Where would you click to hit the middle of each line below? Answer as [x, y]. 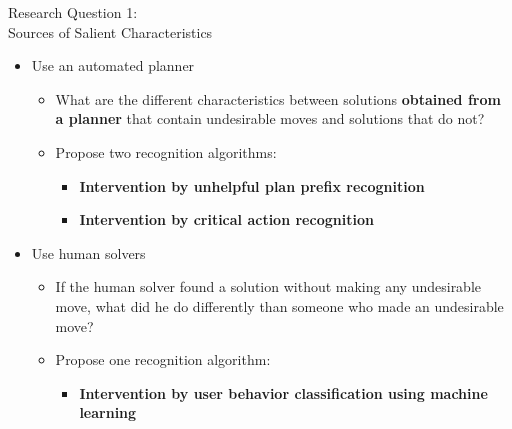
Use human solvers [88, 252]
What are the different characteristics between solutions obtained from [278, 98]
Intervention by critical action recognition [226, 219]
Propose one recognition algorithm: [163, 359]
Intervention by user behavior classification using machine [283, 392]
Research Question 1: [73, 12]
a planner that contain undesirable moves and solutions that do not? [270, 118]
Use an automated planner [113, 65]
